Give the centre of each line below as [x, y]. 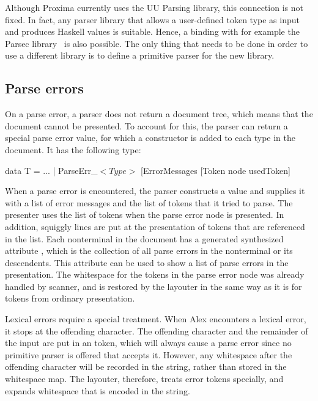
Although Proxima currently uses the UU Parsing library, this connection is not [154, 7]
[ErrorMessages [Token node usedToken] [216, 170]
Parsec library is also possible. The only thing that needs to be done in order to [157, 43]
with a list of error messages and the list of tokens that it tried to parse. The [149, 202]
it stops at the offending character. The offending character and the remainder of [157, 331]
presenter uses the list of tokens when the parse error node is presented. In [145, 215]
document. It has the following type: [73, 149]
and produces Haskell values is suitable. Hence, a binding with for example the [152, 31]
